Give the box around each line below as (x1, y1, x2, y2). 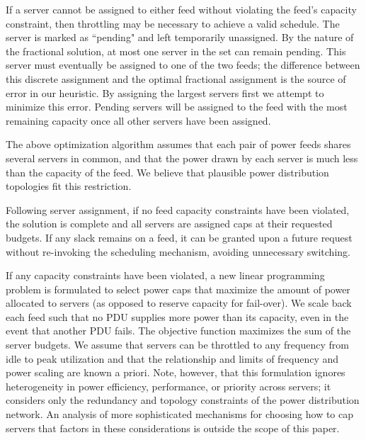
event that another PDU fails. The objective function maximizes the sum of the (6, 323, 351, 338)
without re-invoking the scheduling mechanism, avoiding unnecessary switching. (6, 244, 350, 259)
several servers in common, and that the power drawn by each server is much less (6, 150, 358, 165)
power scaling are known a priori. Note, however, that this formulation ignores (6, 365, 345, 380)
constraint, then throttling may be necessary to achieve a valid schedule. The (6, 16, 340, 30)
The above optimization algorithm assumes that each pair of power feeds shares (6, 137, 351, 152)
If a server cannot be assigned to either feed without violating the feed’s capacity (6, 2, 357, 16)
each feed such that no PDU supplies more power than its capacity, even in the (6, 309, 349, 324)
